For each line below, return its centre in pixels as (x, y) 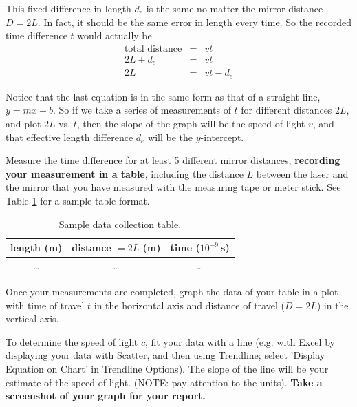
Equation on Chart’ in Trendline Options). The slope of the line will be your (167, 369)
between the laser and (302, 173)
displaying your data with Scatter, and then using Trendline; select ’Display (165, 355)
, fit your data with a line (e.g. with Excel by (240, 341)
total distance (153, 49)
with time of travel (45, 305)
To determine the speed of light (72, 341)
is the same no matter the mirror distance (235, 8)
